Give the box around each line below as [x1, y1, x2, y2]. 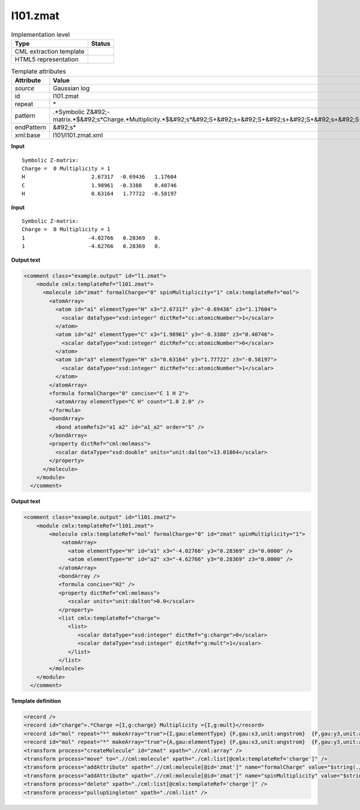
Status [91, 39, 110, 47]
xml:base [14, 131, 41, 139]
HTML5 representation [14, 55, 79, 63]
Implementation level [11, 30, 70, 38]
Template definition [11, 697, 61, 705]
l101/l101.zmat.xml [53, 131, 103, 139]
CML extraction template [14, 47, 85, 55]
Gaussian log [53, 84, 90, 92]
